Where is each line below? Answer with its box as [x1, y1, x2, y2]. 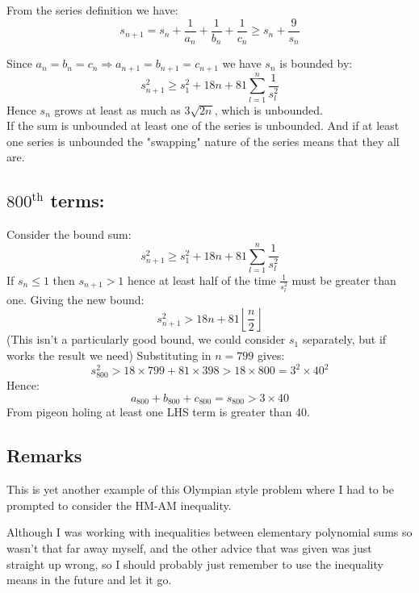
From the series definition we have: [6, 2, 178, 18]
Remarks [6, 443, 82, 468]
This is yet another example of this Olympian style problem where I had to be [6, 481, 394, 498]
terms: [50, 188, 105, 213]
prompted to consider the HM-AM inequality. [6, 496, 232, 513]
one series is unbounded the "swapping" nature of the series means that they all [6, 132, 400, 149]
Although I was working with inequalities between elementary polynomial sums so [6, 524, 413, 541]
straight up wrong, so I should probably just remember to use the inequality [6, 555, 383, 572]
